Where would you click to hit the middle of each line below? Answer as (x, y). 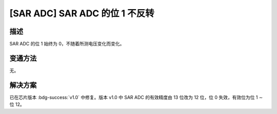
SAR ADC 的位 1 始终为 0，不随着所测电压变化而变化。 (67, 44)
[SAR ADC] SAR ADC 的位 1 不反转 (82, 13)
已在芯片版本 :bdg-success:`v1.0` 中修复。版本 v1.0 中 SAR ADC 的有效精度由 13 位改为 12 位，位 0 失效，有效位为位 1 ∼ (136, 97)
